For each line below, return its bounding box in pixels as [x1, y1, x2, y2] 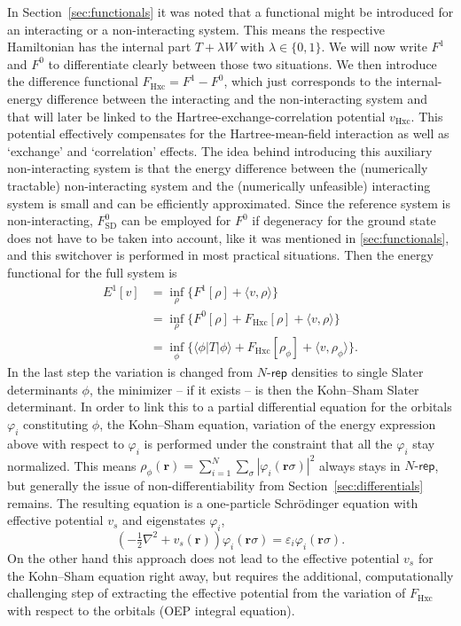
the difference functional [7, 72, 138, 90]
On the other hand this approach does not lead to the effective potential [7, 548, 400, 567]
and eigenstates [122, 511, 206, 529]
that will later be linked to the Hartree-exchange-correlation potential [7, 106, 386, 125]
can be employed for [121, 211, 231, 230]
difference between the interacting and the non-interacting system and [46, 89, 427, 107]
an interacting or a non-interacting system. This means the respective [7, 20, 385, 38]
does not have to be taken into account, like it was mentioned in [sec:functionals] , [7, 228, 449, 246]
